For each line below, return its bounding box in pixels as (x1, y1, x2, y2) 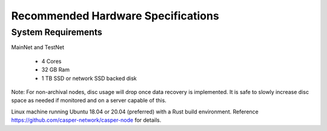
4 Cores (41, 58, 62, 65)
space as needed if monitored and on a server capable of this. (11, 97, 167, 104)
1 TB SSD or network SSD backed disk (41, 75, 137, 82)
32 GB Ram (41, 66, 70, 73)
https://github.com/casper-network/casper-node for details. (11, 116, 162, 124)
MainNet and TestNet (11, 44, 65, 51)
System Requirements (11, 27, 102, 38)
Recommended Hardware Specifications (11, 9, 219, 22)
